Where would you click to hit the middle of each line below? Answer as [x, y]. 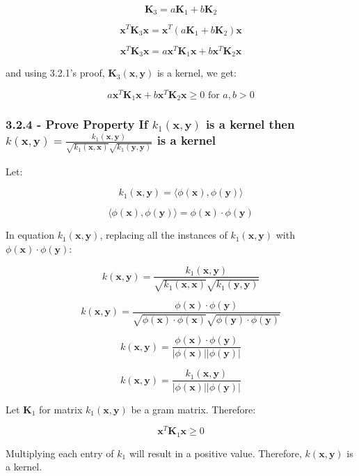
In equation [30, 235]
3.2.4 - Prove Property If [77, 124]
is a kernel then [250, 124]
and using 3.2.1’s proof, [55, 73]
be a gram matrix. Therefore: [193, 409]
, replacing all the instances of [163, 235]
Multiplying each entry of [60, 453]
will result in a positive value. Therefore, [215, 453]
